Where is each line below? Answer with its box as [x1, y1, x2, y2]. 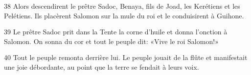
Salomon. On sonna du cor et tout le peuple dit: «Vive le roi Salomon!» [4, 36, 219, 46]
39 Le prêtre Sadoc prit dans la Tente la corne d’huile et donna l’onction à [4, 27, 228, 37]
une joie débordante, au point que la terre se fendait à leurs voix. [4, 61, 199, 72]
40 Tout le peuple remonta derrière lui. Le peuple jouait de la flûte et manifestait [4, 52, 248, 62]
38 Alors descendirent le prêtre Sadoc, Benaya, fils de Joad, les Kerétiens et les [4, 1, 240, 11]
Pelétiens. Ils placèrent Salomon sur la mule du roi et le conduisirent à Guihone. [4, 10, 244, 20]
